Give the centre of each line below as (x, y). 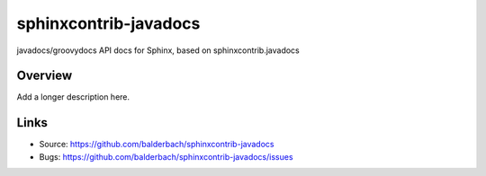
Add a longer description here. (73, 97)
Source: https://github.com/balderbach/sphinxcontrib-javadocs (157, 145)
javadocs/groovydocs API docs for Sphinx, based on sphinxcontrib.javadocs (158, 50)
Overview (45, 76)
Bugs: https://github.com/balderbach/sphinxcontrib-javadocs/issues (166, 156)
